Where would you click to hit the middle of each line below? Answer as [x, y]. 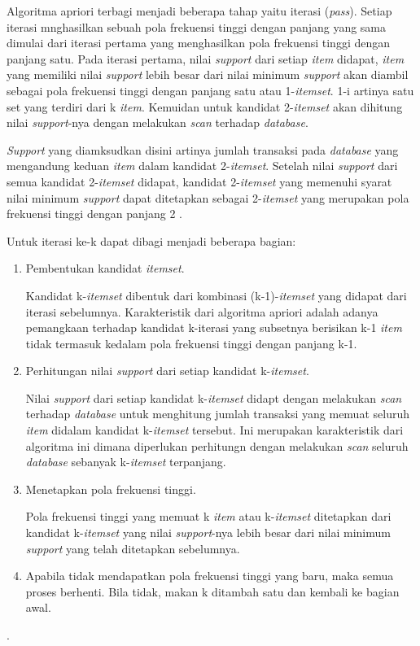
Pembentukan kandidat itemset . [105, 268]
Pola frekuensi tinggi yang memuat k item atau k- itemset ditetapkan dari [208, 516]
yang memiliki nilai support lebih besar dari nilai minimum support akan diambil [208, 74]
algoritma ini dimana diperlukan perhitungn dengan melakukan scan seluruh [217, 445]
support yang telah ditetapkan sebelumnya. [133, 548]
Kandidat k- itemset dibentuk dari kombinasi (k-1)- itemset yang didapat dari [216, 295]
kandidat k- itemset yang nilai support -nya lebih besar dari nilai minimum [208, 533]
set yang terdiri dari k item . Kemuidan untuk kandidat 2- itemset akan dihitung [205, 106]
